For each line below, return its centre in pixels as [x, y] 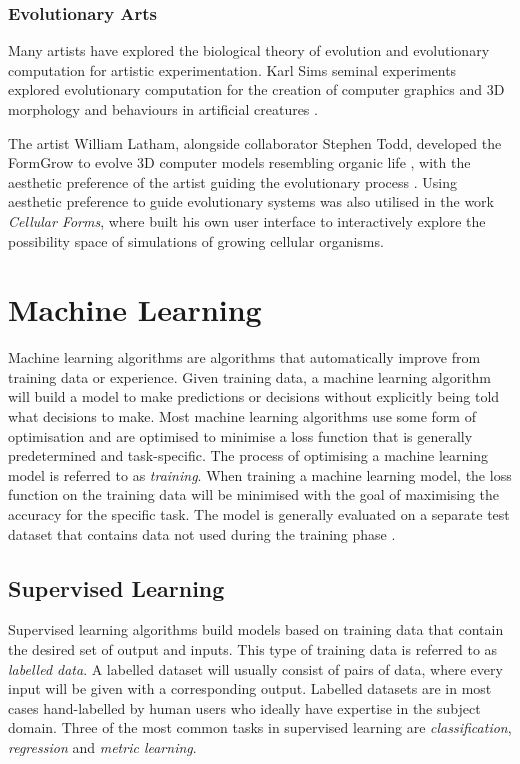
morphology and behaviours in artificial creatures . [163, 109]
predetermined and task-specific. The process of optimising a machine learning [248, 455]
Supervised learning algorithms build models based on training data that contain [256, 629]
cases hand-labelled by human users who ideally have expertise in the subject [244, 707]
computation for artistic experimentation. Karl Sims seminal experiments [232, 69]
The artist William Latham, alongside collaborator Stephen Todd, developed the [255, 142]
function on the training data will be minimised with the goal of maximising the [254, 494]
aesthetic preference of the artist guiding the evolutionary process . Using [232, 181]
